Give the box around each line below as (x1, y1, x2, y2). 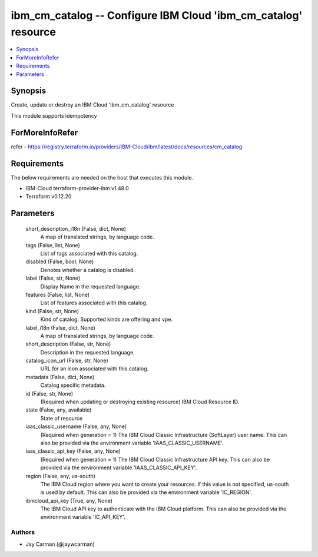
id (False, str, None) (25, 390, 74, 397)
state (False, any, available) (25, 406, 92, 413)
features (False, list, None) (25, 291, 90, 298)
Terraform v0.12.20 (25, 193, 72, 200)
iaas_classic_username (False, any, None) (25, 423, 127, 430)
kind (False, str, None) (25, 307, 79, 314)
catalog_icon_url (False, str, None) (25, 357, 108, 364)
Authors (11, 528, 35, 536)
